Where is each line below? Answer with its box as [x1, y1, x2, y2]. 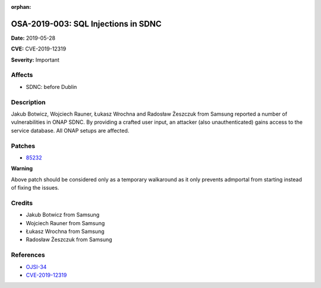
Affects [11, 71, 33, 79]
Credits [11, 199, 33, 207]
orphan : [11, 4, 32, 10]
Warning [11, 165, 33, 172]
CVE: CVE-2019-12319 [11, 45, 67, 53]
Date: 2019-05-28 [11, 34, 56, 41]
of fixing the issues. [11, 184, 59, 191]
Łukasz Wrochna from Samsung [26, 228, 105, 235]
